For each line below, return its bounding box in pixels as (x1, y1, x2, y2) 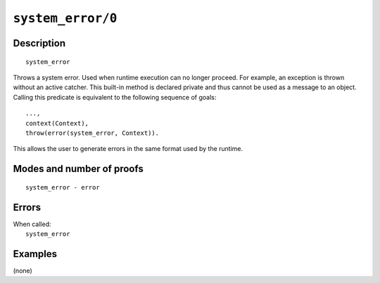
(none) (13, 266, 33, 275)
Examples (13, 248, 58, 260)
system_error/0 (13, 11, 118, 26)
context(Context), (25, 119, 89, 127)
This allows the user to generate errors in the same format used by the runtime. (13, 145, 243, 153)
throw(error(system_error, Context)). (25, 129, 160, 137)
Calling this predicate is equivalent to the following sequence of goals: (13, 93, 217, 101)
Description (13, 37, 66, 49)
